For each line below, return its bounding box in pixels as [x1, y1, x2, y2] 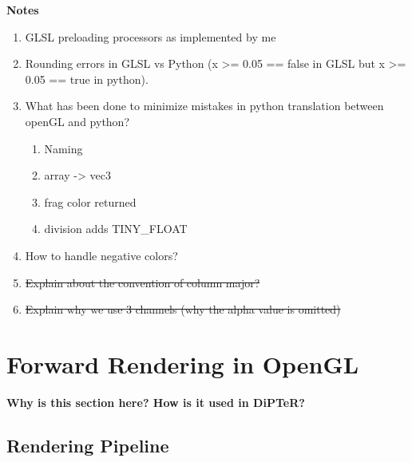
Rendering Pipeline [6, 432, 169, 457]
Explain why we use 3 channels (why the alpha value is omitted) [25, 301, 341, 318]
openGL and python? [25, 113, 130, 129]
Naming [44, 140, 83, 156]
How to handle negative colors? [25, 247, 178, 263]
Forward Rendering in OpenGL [6, 347, 359, 380]
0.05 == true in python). [25, 70, 149, 87]
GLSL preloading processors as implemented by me [25, 28, 276, 45]
